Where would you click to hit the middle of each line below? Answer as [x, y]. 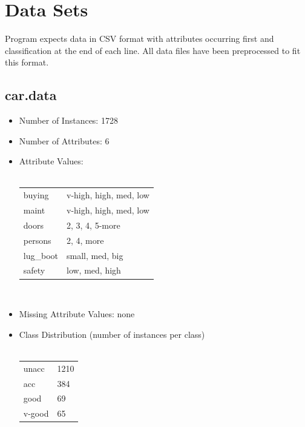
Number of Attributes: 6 [64, 140]
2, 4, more [85, 240]
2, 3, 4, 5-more [93, 225]
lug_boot [41, 255]
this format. [27, 62]
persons [37, 240]
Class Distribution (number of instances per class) [112, 334]
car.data [31, 95]
